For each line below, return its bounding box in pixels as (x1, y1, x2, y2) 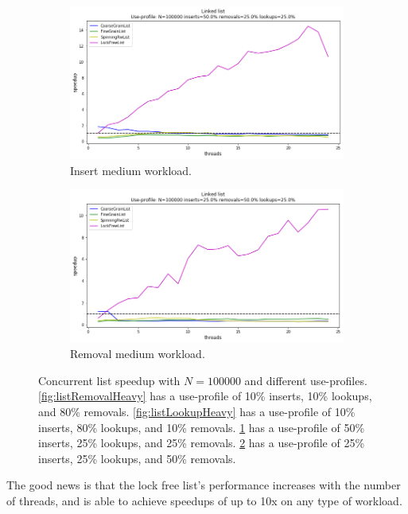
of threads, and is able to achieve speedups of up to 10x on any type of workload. (6, 492, 402, 508)
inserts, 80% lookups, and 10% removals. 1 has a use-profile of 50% (38, 419, 365, 435)
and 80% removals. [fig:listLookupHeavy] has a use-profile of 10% (38, 403, 356, 419)
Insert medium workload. (70, 162, 192, 178)
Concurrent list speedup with (38, 372, 181, 388)
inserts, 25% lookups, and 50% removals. (38, 450, 236, 466)
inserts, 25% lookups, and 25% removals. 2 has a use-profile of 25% (38, 434, 365, 451)
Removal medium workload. (70, 345, 205, 362)
